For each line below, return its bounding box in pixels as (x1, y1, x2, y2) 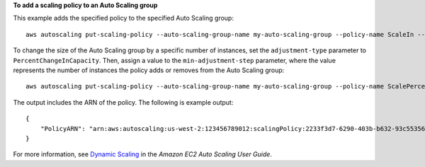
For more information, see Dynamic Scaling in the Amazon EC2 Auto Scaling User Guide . (13, 150, 273, 159)
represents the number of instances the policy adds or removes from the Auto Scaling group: (13, 66, 285, 74)
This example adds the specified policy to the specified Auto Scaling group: (13, 14, 234, 23)
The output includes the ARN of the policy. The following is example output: (13, 98, 234, 106)
